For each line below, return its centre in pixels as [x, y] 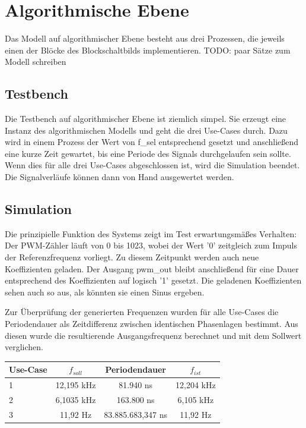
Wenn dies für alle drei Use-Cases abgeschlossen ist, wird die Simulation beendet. [152, 165]
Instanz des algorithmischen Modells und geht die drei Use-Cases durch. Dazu [146, 130]
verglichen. [24, 347]
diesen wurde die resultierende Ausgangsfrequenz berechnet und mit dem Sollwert [153, 335]
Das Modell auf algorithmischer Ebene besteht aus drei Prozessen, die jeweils [145, 38]
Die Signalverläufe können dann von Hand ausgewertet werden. [119, 177]
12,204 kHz [196, 385]
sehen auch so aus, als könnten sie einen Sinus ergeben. [105, 292]
